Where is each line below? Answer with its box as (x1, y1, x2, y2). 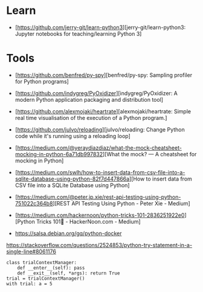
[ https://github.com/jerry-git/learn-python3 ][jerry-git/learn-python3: (14, 24, 186, 31)
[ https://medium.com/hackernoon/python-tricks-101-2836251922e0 (14, 211, 185, 219)
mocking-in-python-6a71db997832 (14, 150, 103, 158)
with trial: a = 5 (6, 280, 53, 287)
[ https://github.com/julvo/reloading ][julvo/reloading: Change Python (14, 125, 185, 133)
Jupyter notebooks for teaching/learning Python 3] (14, 30, 142, 37)
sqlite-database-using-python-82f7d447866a (14, 175, 130, 182)
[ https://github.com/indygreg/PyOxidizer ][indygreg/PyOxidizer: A (14, 89, 178, 97)
